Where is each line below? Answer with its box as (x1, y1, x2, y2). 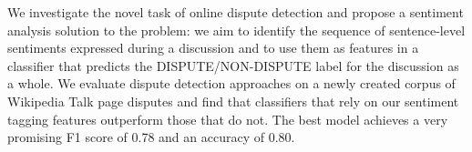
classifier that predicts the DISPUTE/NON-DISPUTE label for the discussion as (7, 56, 459, 75)
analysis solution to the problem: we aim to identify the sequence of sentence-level (7, 20, 466, 39)
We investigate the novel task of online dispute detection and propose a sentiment (7, 3, 464, 21)
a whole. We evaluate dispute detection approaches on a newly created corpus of (7, 74, 456, 93)
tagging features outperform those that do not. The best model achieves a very (7, 109, 448, 128)
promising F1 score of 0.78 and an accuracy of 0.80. (7, 127, 295, 147)
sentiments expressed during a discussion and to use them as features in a (7, 38, 419, 57)
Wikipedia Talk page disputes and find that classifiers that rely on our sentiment (7, 91, 459, 110)
